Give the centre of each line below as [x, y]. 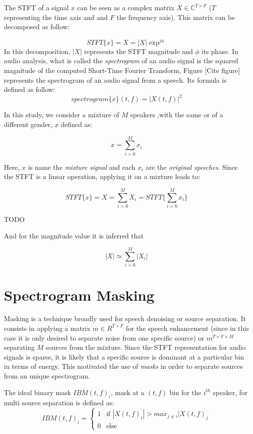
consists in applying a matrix [47, 328]
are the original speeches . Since [192, 167]
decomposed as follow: [37, 27]
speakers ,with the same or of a [177, 115]
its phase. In [220, 51]
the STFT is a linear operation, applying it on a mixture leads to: [102, 176]
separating [19, 347]
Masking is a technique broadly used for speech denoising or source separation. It [125, 318]
